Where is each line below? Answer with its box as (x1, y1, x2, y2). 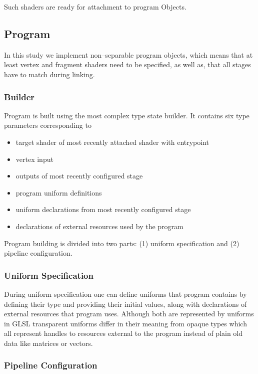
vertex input (15, 153, 53, 164)
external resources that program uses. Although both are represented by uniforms (4, 308, 254, 319)
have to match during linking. (4, 69, 95, 79)
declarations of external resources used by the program (15, 221, 183, 231)
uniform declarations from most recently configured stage (15, 204, 191, 215)
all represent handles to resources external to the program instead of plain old (4, 328, 243, 338)
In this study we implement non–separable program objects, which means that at (4, 49, 253, 60)
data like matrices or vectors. (4, 337, 93, 348)
